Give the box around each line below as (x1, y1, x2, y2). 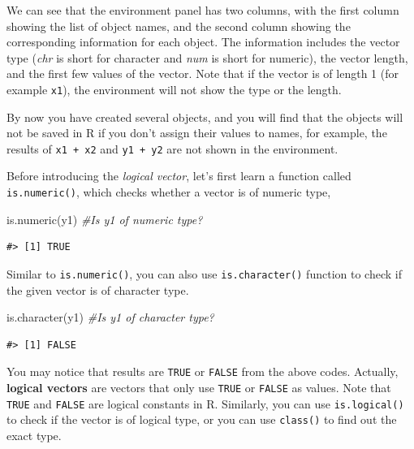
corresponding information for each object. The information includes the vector (6, 33, 400, 50)
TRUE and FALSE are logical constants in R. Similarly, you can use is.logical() (6, 395, 404, 412)
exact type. (6, 426, 62, 443)
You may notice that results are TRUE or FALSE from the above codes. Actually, (6, 363, 399, 380)
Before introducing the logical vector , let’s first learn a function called (6, 167, 351, 184)
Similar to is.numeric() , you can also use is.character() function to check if (6, 265, 402, 282)
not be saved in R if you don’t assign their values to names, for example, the (6, 124, 387, 141)
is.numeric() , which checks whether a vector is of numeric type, (6, 183, 331, 201)
